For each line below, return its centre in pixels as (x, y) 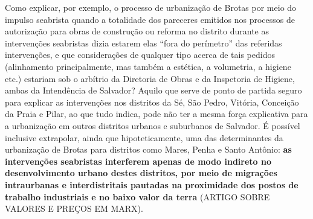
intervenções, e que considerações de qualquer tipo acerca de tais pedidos (140, 55)
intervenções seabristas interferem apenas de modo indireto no (138, 161)
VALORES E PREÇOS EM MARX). (74, 208)
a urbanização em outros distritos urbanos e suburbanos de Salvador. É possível (153, 125)
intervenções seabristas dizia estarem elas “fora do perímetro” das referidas (144, 43)
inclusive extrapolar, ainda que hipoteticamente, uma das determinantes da (144, 137)
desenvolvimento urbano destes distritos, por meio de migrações (141, 173)
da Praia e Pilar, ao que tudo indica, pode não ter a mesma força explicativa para (156, 114)
